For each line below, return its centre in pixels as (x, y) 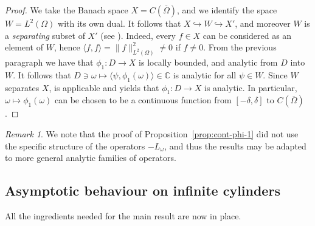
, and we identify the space (227, 10)
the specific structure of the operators (75, 146)
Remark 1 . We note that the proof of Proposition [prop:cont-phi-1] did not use (152, 134)
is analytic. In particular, (251, 87)
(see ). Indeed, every (138, 35)
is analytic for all (205, 74)
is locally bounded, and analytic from (208, 62)
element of (24, 47)
